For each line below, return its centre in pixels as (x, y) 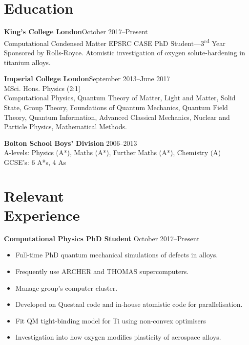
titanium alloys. (27, 62)
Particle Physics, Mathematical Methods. (65, 126)
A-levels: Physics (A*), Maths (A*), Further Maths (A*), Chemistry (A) (113, 152)
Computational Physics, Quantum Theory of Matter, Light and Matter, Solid (120, 98)
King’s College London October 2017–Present (76, 32)
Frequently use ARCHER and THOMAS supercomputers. (102, 271)
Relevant (34, 195)
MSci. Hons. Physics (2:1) (42, 88)
